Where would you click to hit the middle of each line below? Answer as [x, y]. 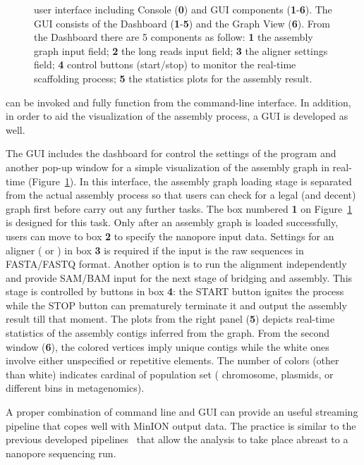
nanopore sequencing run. [61, 453]
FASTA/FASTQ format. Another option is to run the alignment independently [176, 264]
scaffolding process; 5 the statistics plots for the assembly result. [173, 78]
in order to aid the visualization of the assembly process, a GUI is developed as [177, 116]
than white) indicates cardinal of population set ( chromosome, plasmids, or [170, 374]
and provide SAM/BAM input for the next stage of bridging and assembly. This [179, 277]
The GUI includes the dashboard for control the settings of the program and [171, 153]
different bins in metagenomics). [75, 388]
